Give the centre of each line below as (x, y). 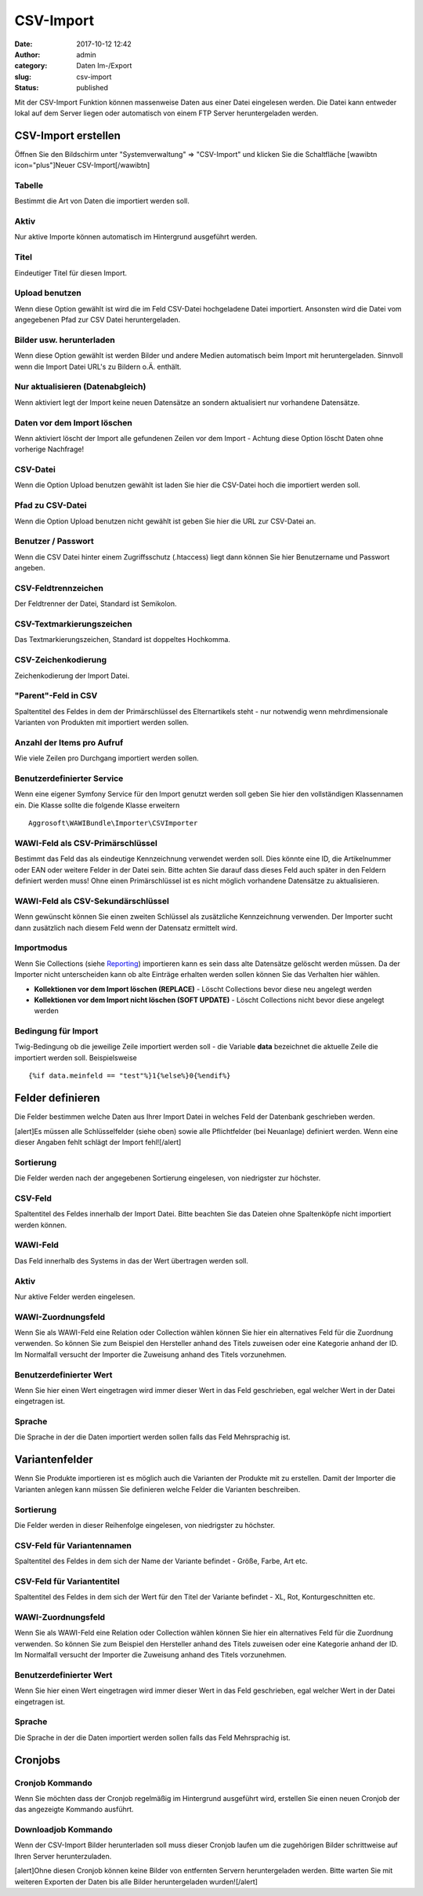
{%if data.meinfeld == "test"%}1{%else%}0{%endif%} (130, 1076)
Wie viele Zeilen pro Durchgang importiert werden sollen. (107, 758)
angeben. (30, 568)
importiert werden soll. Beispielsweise (76, 1057)
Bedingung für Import (56, 1031)
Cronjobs (38, 1760)
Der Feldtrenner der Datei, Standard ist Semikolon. (96, 603)
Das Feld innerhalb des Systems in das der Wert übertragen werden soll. (131, 1260)
